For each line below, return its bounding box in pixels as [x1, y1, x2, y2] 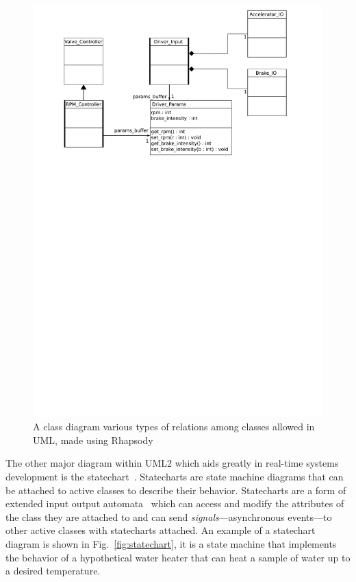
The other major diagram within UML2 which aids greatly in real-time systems [5, 456, 339, 470]
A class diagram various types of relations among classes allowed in [33, 419, 315, 434]
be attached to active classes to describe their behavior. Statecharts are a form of [5, 482, 346, 497]
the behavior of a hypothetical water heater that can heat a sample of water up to [5, 550, 351, 564]
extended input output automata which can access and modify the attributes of [5, 496, 344, 511]
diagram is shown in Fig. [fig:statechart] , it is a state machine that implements [5, 537, 337, 551]
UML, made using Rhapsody [33, 432, 153, 447]
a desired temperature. [5, 563, 101, 578]
